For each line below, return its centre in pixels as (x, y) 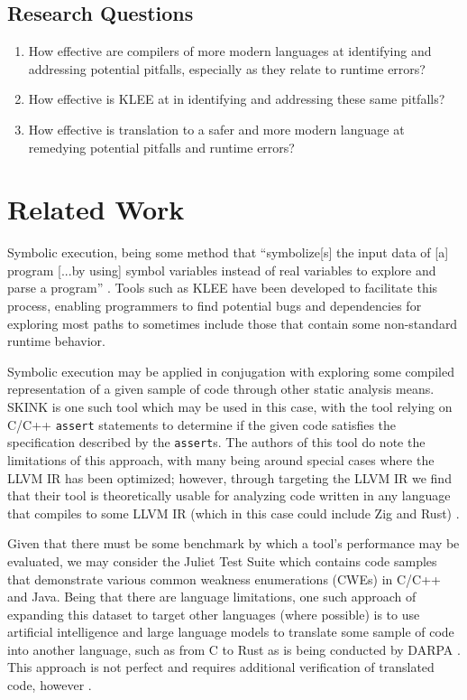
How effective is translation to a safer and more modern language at (216, 129)
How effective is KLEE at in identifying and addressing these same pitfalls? (237, 99)
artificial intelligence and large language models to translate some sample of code (231, 632)
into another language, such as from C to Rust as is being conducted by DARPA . (234, 649)
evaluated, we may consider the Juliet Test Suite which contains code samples (222, 560)
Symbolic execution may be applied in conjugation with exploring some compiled (231, 371)
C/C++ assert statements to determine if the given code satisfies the (202, 424)
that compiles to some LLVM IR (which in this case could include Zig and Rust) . (233, 513)
